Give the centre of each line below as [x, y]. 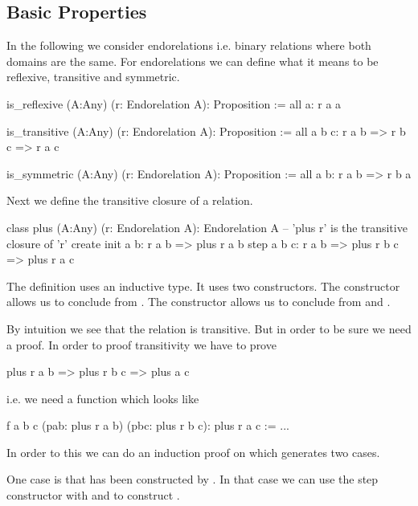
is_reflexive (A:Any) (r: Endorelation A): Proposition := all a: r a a [174, 103]
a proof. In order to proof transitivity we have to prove [141, 344]
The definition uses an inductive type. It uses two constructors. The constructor [203, 286]
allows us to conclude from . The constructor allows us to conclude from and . [199, 302]
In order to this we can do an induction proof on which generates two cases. [193, 452]
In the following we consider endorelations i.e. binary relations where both [189, 45]
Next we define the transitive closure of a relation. [130, 200]
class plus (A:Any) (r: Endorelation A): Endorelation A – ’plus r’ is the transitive [207, 227]
